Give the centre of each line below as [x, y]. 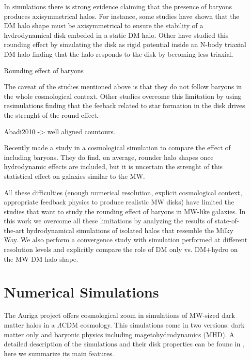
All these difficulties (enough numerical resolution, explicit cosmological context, [123, 192]
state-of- [227, 221]
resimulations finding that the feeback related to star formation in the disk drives [125, 105]
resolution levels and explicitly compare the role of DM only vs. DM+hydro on [121, 249]
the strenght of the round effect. [51, 115]
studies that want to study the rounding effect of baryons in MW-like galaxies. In [125, 211]
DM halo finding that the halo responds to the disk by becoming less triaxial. [119, 54]
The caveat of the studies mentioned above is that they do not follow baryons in [123, 86]
